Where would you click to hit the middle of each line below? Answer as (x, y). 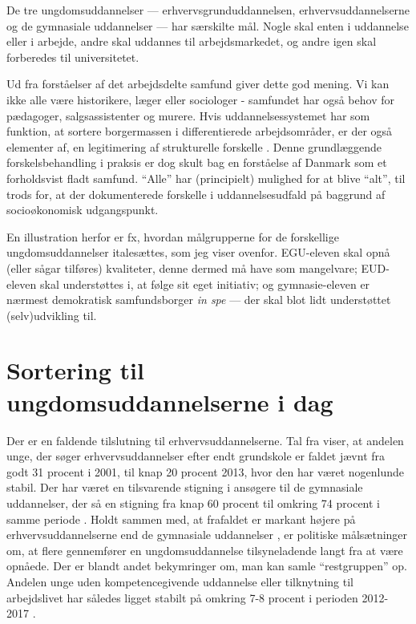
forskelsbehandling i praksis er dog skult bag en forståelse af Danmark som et (197, 162)
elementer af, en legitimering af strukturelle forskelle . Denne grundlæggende (194, 146)
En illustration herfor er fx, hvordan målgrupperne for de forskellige (173, 236)
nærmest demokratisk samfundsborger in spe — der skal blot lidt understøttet (199, 300)
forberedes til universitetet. (73, 57)
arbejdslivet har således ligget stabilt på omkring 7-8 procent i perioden (182, 597)
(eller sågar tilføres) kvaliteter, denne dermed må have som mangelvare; (182, 267)
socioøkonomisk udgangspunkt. (83, 210)
